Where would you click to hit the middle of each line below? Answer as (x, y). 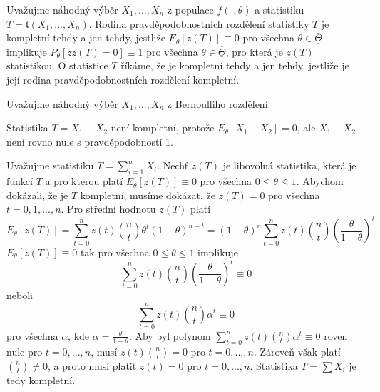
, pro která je (254, 51)
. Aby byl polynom (170, 335)
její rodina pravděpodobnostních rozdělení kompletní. (123, 79)
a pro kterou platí (84, 181)
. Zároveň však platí (297, 351)
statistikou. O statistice (57, 65)
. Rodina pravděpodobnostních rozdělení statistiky (199, 23)
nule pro (25, 351)
